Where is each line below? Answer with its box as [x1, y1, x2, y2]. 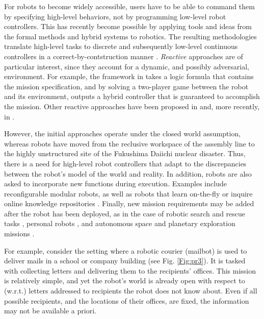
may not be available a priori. [4, 305, 96, 316]
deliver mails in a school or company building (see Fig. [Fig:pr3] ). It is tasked [4, 255, 246, 266]
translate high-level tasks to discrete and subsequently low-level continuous [4, 41, 238, 52]
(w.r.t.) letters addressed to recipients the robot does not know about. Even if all [4, 285, 257, 296]
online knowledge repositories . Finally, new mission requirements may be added [4, 198, 254, 209]
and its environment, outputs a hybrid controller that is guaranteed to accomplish [4, 91, 260, 102]
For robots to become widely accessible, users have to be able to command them [4, 1, 255, 11]
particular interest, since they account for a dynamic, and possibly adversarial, [4, 61, 249, 71]
